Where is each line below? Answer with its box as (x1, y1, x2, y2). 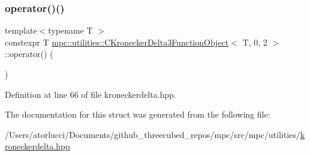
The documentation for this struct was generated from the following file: (5, 108, 270, 121)
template (5, 24, 37, 37)
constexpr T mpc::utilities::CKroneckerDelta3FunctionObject (5, 35, 229, 48)
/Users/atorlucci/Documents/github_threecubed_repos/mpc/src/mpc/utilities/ (5, 128, 300, 140)
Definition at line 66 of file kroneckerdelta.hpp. (5, 88, 176, 100)
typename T (48, 24, 93, 37)
